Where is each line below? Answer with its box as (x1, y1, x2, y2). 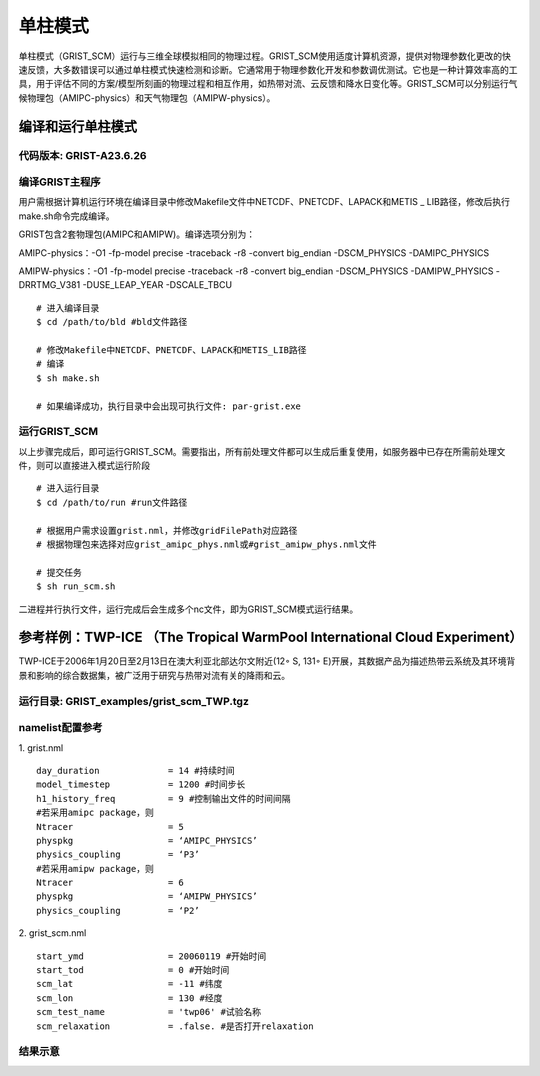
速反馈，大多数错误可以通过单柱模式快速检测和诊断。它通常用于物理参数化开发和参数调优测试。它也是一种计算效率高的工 (18, 63, 518, 75)
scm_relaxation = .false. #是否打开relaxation (36, 1020, 314, 1032)
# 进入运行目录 (36, 483, 100, 494)
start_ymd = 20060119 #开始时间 (36, 950, 267, 962)
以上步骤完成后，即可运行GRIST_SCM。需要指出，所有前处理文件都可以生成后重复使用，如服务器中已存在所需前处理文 (18, 445, 506, 457)
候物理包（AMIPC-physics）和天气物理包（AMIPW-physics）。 (18, 91, 276, 104)
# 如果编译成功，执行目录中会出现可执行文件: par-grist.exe (36, 400, 302, 412)
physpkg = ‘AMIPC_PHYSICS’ (36, 835, 259, 846)
